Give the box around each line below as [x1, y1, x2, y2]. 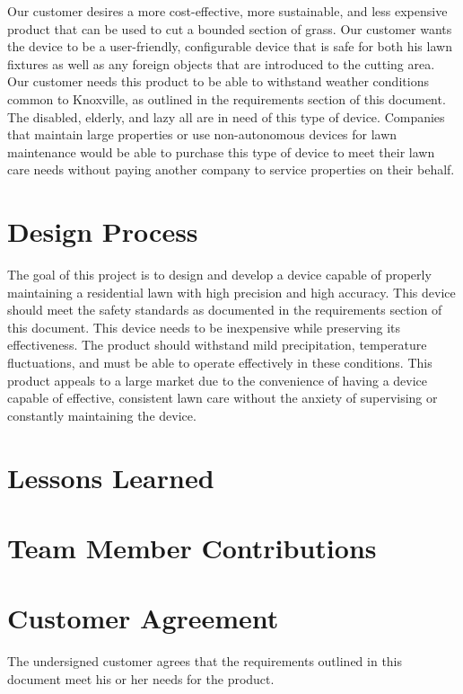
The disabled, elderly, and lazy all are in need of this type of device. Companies [7, 107, 445, 126]
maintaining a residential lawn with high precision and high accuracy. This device [7, 282, 456, 301]
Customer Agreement [7, 600, 279, 636]
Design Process [7, 213, 198, 250]
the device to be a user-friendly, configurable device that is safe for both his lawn [7, 37, 452, 56]
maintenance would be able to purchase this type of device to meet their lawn [7, 142, 435, 161]
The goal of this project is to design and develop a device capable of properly [7, 265, 432, 284]
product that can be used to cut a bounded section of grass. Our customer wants [7, 19, 452, 38]
